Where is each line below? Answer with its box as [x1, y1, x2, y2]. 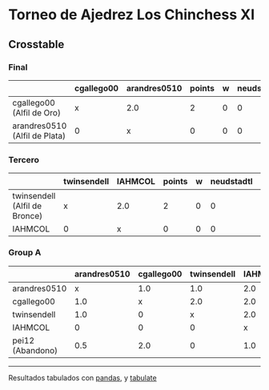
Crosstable [8, 38, 65, 51]
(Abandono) [12, 345, 58, 356]
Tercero [8, 154, 40, 165]
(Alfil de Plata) [12, 131, 66, 142]
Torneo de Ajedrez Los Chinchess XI [8, 6, 255, 24]
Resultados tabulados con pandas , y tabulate [8, 373, 158, 383]
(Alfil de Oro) [12, 107, 62, 119]
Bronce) [12, 210, 42, 221]
